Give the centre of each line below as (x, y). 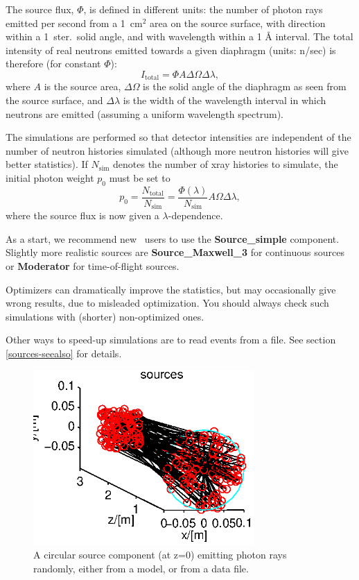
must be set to (140, 177)
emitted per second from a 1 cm (74, 23)
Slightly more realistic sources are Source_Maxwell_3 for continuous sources (175, 252)
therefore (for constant (53, 63)
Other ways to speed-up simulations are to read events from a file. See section (171, 340)
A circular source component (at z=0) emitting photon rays (160, 555)
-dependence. (195, 215)
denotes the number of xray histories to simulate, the (226, 164)
